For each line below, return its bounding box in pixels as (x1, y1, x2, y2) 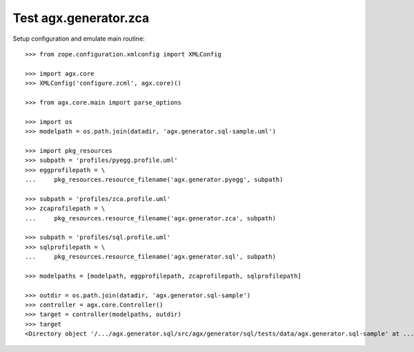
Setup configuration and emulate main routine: (12, 34, 145, 43)
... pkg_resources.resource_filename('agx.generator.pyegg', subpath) (25, 176, 284, 184)
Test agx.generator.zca (12, 10, 150, 25)
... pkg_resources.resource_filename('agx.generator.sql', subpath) (25, 253, 276, 261)
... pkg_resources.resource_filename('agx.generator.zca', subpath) (25, 214, 276, 222)
